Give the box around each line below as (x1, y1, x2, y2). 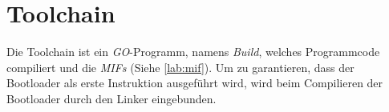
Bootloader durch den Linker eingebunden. (6, 90, 217, 106)
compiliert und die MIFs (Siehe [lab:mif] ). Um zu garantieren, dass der (6, 58, 355, 75)
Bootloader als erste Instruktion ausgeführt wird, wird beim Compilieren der (6, 74, 383, 91)
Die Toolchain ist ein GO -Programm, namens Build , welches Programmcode (6, 43, 380, 60)
